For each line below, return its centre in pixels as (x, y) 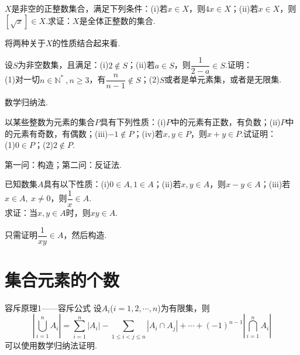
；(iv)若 (148, 133)
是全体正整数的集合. (117, 20)
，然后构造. (85, 235)
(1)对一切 (22, 79)
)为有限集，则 (184, 307)
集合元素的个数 (62, 279)
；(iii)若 (275, 184)
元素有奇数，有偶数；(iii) (60, 133)
